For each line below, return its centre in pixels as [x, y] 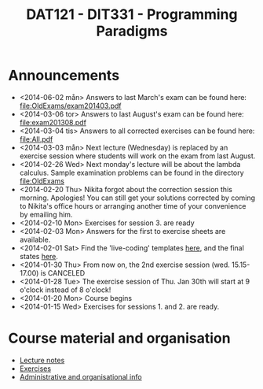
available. [35, 239]
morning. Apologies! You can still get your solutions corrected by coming [137, 198]
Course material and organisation [119, 338]
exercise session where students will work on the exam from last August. [137, 156]
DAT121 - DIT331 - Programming [132, 15]
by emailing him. [46, 214]
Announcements [64, 76]
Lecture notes [42, 360]
